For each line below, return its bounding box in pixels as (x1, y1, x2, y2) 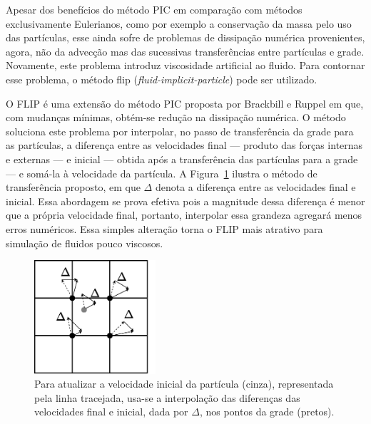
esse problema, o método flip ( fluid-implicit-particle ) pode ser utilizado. (6, 71, 317, 86)
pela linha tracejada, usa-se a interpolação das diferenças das (34, 390, 300, 405)
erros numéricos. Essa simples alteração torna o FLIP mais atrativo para (6, 221, 323, 236)
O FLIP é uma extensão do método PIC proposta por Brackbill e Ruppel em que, (6, 95, 364, 110)
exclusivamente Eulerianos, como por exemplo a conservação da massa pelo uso (6, 16, 352, 31)
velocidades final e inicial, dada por (34, 404, 188, 419)
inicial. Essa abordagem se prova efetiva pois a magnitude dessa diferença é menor (6, 193, 365, 208)
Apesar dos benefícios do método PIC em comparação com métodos (6, 2, 303, 16)
